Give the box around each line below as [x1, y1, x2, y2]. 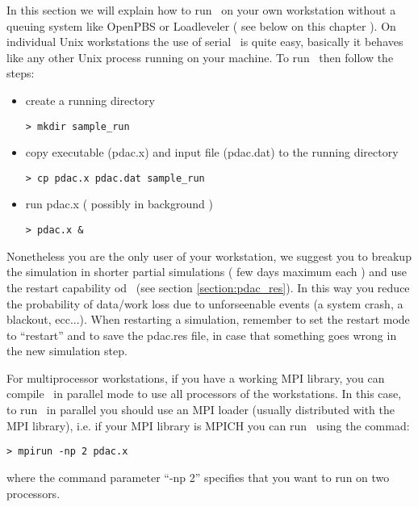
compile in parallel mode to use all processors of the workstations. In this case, [6, 385, 402, 402]
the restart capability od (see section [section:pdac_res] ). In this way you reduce [6, 279, 410, 295]
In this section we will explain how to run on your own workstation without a [6, 2, 396, 18]
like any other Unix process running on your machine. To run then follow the [6, 48, 394, 65]
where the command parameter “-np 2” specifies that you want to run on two [6, 468, 390, 485]
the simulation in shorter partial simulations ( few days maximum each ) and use [6, 263, 408, 280]
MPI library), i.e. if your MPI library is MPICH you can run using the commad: [6, 417, 410, 434]
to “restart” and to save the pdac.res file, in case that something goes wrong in [6, 326, 397, 343]
